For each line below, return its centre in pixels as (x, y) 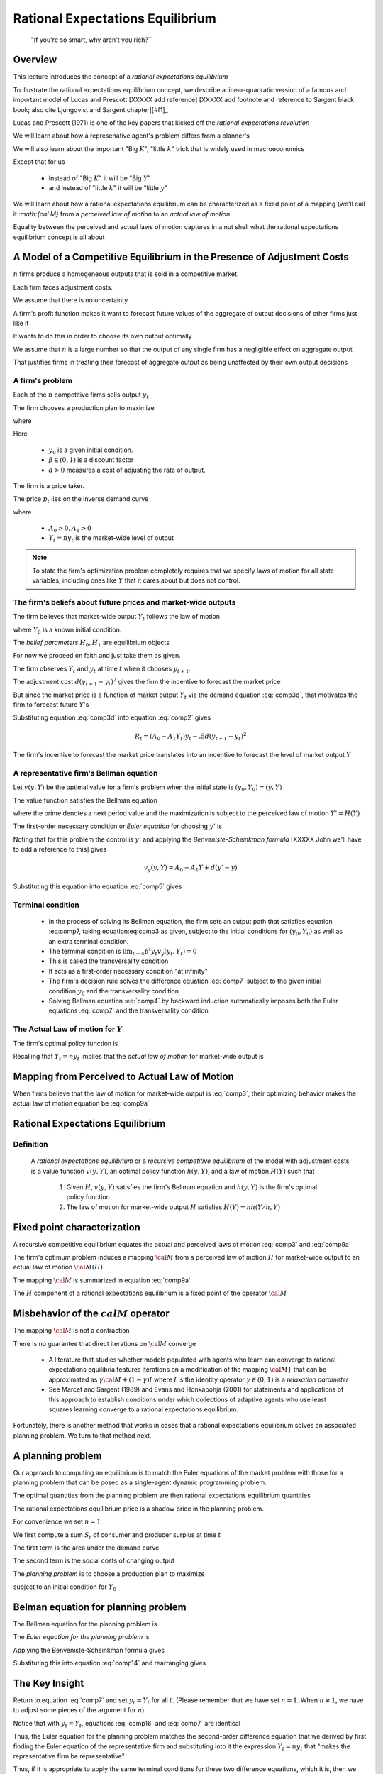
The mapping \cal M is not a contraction (72, 1330)
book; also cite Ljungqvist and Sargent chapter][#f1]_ (90, 109)
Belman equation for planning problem (100, 1607)
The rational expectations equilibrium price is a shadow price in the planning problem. (138, 1509)
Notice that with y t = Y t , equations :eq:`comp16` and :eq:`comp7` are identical (127, 1724)
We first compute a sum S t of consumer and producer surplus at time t (117, 1535)
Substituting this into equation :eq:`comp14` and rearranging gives (110, 1663)
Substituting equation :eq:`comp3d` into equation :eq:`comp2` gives (112, 717)
